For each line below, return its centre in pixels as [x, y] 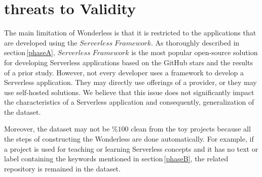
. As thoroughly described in [195, 42]
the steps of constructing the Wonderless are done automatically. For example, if [129, 139]
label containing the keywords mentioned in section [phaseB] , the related [116, 159]
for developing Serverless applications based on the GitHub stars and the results [128, 62]
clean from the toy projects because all [191, 129]
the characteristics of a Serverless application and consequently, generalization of [129, 102]
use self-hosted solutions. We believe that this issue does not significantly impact [129, 92]
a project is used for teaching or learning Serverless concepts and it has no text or [131, 148]
